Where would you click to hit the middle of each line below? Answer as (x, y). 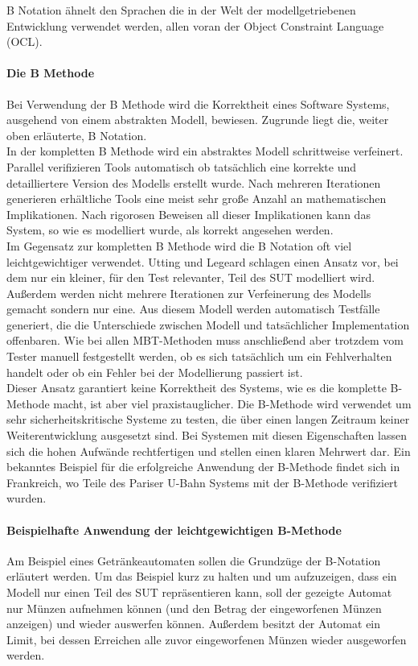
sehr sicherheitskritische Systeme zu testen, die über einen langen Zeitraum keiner (208, 419)
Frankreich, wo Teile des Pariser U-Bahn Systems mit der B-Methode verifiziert (203, 482)
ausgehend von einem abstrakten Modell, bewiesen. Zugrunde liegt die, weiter (198, 120)
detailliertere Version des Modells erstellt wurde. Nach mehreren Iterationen (194, 182)
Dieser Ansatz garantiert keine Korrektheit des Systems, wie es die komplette (197, 388)
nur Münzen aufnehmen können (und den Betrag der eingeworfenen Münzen (194, 608)
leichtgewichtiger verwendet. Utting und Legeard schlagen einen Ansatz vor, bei (203, 261)
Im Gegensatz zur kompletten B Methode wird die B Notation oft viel (179, 245)
